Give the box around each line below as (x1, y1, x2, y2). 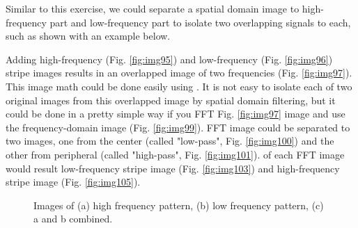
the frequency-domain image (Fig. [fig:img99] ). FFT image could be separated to (6, 120, 350, 134)
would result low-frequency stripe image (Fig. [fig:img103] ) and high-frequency (6, 161, 340, 175)
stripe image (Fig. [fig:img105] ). (6, 174, 141, 189)
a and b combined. (33, 211, 113, 226)
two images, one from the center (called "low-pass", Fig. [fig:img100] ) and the (6, 133, 334, 148)
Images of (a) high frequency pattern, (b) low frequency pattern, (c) (33, 197, 324, 212)
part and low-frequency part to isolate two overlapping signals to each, (49, 15, 351, 29)
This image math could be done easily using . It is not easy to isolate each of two (6, 79, 352, 93)
